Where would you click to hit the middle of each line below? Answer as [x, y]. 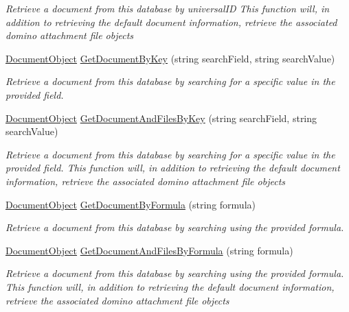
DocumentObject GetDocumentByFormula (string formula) [131, 204]
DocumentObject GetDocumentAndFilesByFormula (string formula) [149, 250]
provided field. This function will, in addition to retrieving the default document [173, 168]
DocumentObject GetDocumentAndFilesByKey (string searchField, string [161, 118]
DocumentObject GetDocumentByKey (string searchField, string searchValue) [170, 58]
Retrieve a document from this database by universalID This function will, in [168, 8]
